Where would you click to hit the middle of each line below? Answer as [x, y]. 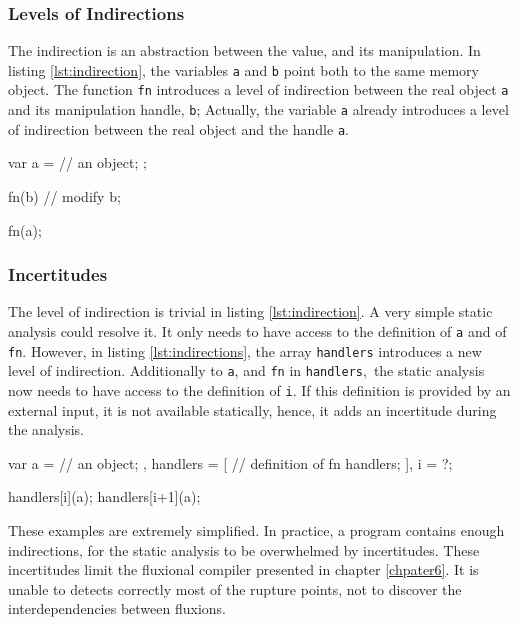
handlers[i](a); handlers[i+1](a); [104, 496]
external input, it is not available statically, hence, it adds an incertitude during [252, 409]
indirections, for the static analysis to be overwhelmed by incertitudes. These [244, 549]
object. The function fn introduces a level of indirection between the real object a [258, 89]
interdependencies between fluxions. [117, 608]
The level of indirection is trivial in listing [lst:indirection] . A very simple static [250, 311]
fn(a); [25, 229]
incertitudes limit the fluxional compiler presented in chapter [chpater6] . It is [243, 569]
